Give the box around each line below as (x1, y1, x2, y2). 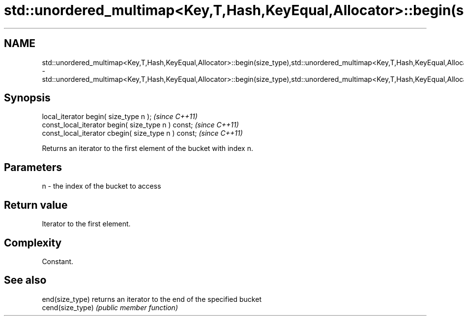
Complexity (4, 236, 62, 249)
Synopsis (4, 92, 51, 104)
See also (4, 274, 47, 287)
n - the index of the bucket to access (42, 182, 161, 191)
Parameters (4, 161, 62, 173)
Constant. (42, 257, 74, 266)
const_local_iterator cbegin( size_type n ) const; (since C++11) (42, 129, 243, 138)
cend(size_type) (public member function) (42, 303, 178, 312)
